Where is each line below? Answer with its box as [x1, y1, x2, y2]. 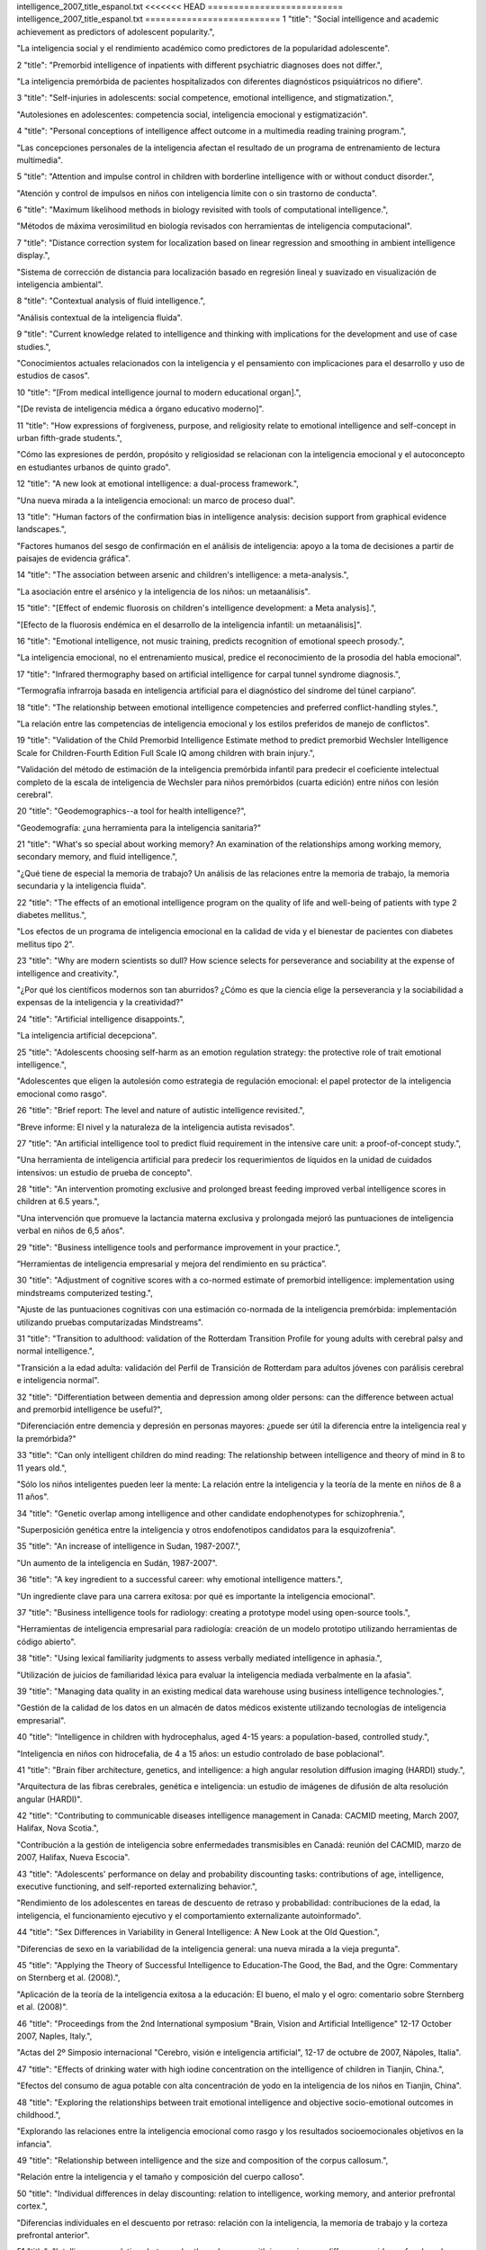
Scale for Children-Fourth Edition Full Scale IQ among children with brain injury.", [16, 747, 315, 758]
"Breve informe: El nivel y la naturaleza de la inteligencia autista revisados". [16, 1121, 295, 1132]
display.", [16, 250, 50, 261]
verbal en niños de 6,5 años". [16, 1225, 125, 1237]
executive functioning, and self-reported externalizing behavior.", [16, 1881, 258, 1892]
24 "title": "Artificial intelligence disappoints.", [16, 1013, 184, 1024]
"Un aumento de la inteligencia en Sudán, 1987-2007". [16, 1557, 218, 1568]
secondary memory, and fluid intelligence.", [16, 851, 178, 862]
